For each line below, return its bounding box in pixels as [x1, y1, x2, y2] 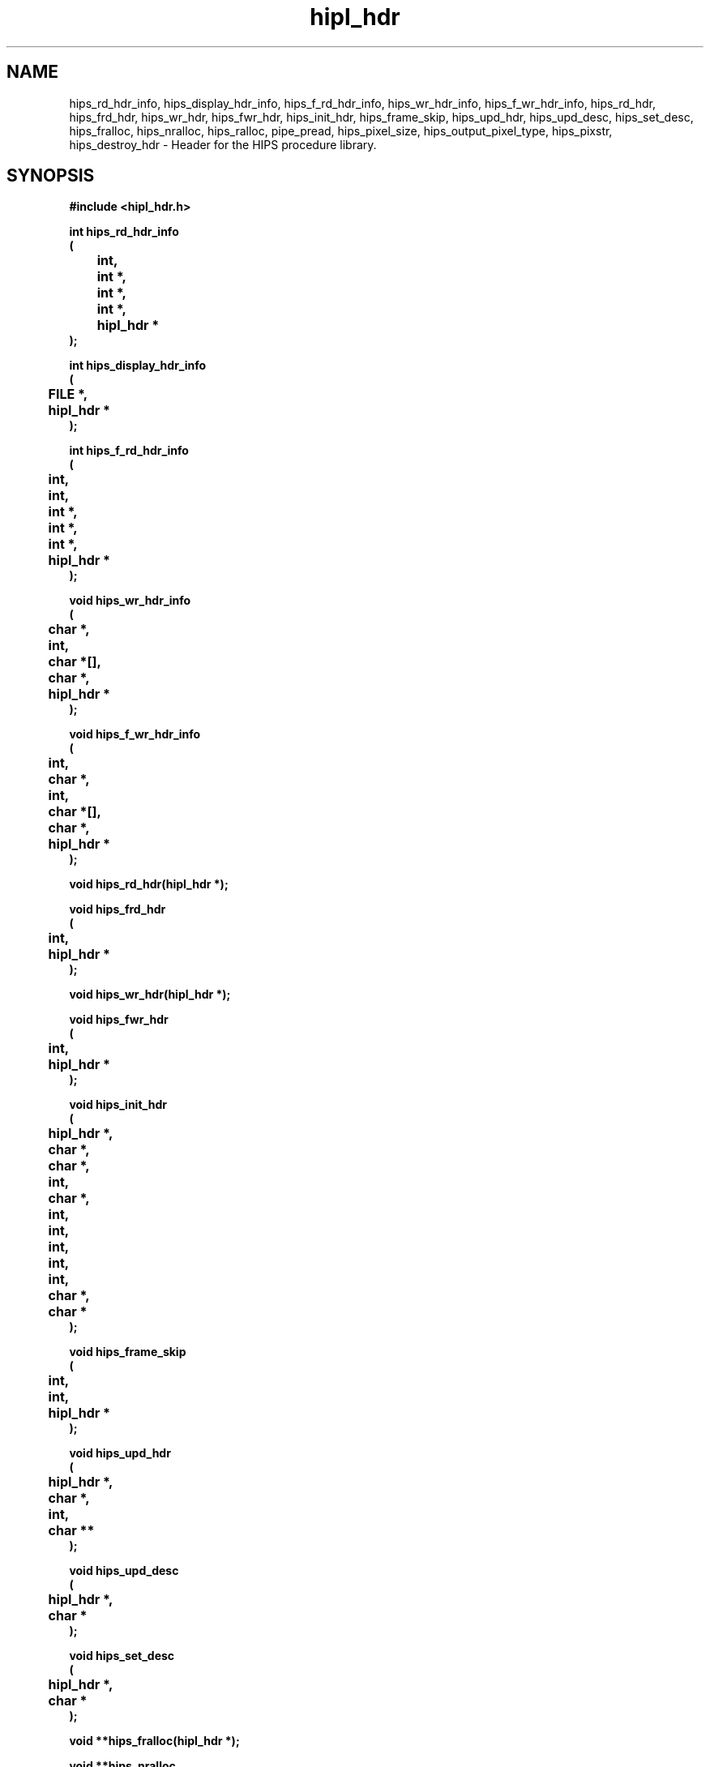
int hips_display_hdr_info [69, 358, 207, 373]
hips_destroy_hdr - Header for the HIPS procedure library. [69, 137, 377, 152]
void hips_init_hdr [69, 1097, 167, 1112]
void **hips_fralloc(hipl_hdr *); [69, 1734, 240, 1748]
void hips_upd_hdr [69, 1446, 171, 1461]
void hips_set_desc [69, 1649, 175, 1663]
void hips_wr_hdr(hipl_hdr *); [69, 987, 231, 1002]
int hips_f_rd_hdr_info [69, 443, 189, 458]
